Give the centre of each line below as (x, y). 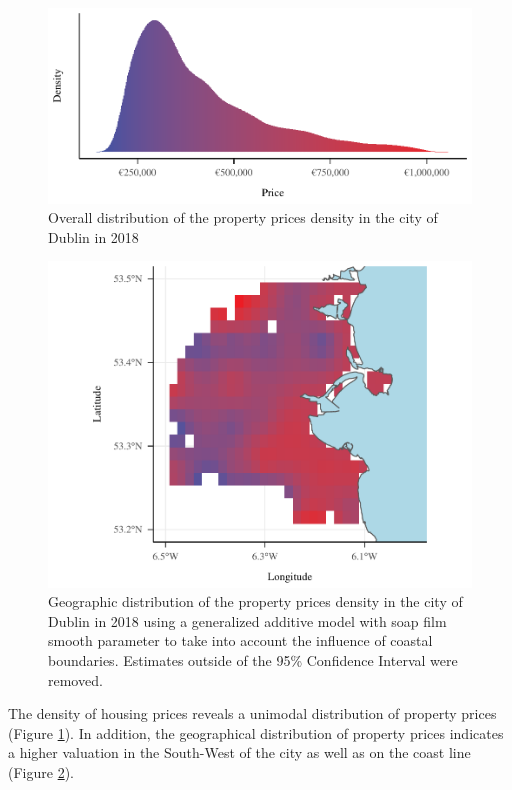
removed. (75, 679)
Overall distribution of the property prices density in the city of (243, 217)
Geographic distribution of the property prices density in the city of (255, 601)
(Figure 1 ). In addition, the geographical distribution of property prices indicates (256, 732)
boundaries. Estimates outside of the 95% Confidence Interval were (253, 659)
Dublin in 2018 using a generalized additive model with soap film (247, 620)
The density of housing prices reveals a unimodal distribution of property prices (252, 713)
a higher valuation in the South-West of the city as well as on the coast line (239, 752)
